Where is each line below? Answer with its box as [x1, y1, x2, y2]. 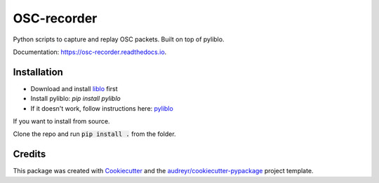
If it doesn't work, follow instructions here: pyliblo [30, 104, 173, 112]
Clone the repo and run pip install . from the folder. [13, 130, 176, 138]
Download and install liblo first [30, 84, 119, 93]
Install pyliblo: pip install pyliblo [30, 95, 121, 103]
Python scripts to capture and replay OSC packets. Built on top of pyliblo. [13, 35, 225, 43]
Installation [13, 66, 63, 78]
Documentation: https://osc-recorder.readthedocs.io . [13, 48, 167, 56]
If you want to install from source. [13, 117, 110, 126]
